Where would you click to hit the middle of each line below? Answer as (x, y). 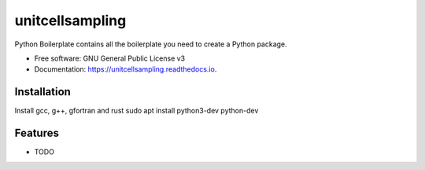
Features (37, 133)
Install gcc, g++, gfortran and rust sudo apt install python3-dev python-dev (137, 111)
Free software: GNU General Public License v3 (110, 58)
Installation (42, 92)
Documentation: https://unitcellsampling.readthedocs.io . (126, 69)
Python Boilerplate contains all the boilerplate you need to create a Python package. (151, 44)
